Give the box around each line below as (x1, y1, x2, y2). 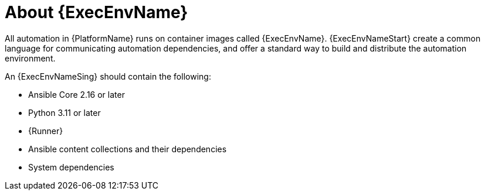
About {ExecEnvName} (5, 2, 188, 22)
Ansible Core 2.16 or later (28, 89, 125, 100)
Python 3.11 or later (28, 107, 101, 118)
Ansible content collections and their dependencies (28, 143, 227, 154)
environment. (5, 53, 56, 63)
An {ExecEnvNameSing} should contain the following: (5, 71, 211, 81)
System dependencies (28, 162, 114, 172)
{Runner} (28, 125, 63, 136)
